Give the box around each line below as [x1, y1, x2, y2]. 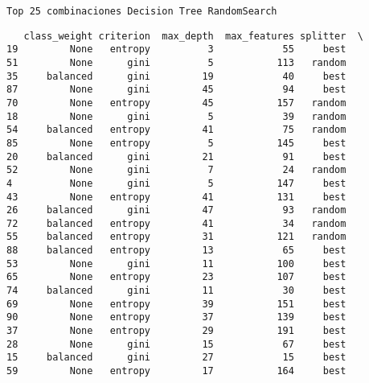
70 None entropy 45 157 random [6, 97, 346, 109]
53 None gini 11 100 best [6, 257, 346, 270]
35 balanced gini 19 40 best [6, 70, 346, 82]
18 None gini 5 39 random [6, 110, 346, 122]
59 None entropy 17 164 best [6, 365, 346, 377]
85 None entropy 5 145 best [6, 137, 346, 149]
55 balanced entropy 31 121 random [6, 231, 346, 243]
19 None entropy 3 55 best [6, 43, 346, 56]
